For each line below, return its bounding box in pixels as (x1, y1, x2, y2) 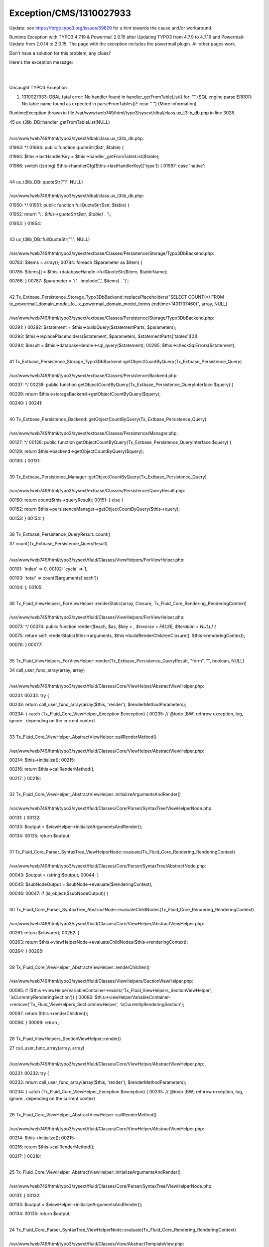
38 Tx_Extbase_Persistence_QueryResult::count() (9, 531, 111, 537)
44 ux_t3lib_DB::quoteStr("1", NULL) (9, 179, 83, 185)
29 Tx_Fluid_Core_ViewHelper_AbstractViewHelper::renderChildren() (9, 964, 150, 970)
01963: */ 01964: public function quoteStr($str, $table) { (9, 145, 124, 151)
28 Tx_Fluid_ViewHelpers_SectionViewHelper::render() (9, 1036, 122, 1042)
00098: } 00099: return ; (9, 1020, 60, 1026)
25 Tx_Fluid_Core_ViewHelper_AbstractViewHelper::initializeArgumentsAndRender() (9, 1169, 181, 1175)
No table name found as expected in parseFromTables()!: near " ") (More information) (21, 101, 197, 107)
